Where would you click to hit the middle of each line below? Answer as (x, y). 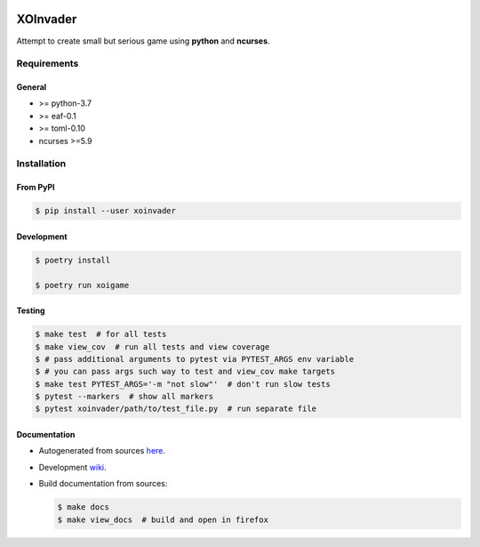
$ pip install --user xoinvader (106, 211)
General (32, 87)
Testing (31, 310)
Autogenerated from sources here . (102, 451)
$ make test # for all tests (101, 334)
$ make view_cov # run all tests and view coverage (152, 346)
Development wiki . (72, 467)
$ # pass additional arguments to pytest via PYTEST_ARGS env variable (195, 359)
